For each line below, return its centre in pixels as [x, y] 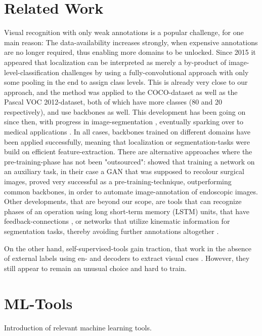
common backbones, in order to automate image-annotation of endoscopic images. [131, 191]
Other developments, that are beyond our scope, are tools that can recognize [123, 201]
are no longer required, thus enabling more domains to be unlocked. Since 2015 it [130, 52]
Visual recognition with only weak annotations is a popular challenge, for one [124, 32]
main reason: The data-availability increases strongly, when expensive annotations [131, 42]
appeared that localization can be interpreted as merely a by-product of [115, 62]
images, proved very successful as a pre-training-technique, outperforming [118, 181]
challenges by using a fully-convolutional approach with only [155, 72]
